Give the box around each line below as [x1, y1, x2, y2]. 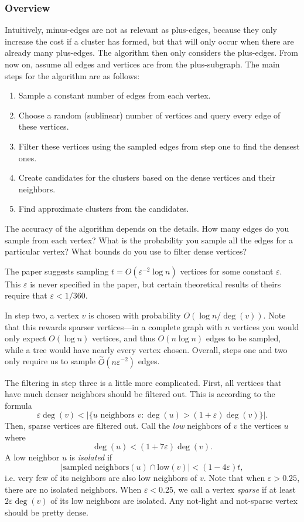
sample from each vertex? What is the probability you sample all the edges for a [5, 233, 293, 246]
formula [5, 399, 32, 411]
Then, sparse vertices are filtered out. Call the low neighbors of [5, 419, 231, 432]
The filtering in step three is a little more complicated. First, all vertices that [5, 376, 282, 388]
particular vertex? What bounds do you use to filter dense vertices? [5, 245, 247, 257]
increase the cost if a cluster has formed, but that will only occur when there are [5, 35, 294, 47]
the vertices [240, 419, 281, 432]
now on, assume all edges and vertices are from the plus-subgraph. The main [5, 58, 280, 70]
